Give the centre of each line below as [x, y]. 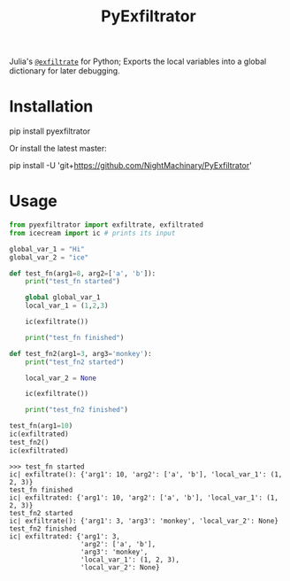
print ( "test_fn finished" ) [75, 337]
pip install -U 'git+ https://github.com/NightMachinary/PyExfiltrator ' [130, 166]
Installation [51, 107]
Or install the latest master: [58, 149]
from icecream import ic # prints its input [92, 233]
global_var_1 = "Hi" [47, 249]
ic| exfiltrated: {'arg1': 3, [65, 536]
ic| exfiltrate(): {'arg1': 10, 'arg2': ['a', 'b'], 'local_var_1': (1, [146, 474]
